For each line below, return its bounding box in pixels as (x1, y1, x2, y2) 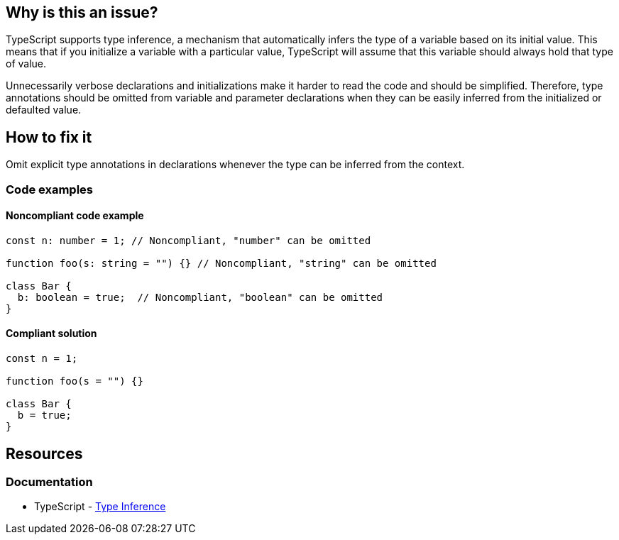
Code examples (6, 182, 94, 197)
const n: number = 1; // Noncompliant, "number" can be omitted (6, 234, 371, 246)
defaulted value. (6, 104, 82, 116)
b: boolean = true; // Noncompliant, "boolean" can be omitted (17, 291, 383, 303)
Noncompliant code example (6, 209, 144, 222)
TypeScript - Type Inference (34, 500, 166, 513)
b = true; (17, 409, 72, 421)
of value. (6, 57, 47, 70)
